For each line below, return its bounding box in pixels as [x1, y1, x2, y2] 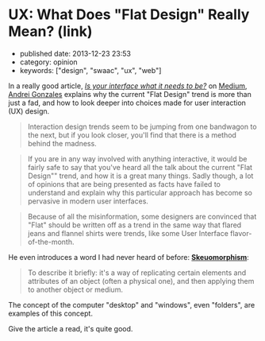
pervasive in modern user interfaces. [27, 196, 149, 206]
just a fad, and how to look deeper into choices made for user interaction [8, 98, 246, 107]
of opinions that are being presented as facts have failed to [27, 179, 221, 188]
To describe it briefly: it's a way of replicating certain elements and [27, 268, 247, 277]
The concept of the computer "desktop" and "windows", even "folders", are [8, 300, 255, 309]
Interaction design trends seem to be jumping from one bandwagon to [27, 122, 257, 131]
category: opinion [19, 57, 78, 67]
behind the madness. [27, 138, 97, 148]
